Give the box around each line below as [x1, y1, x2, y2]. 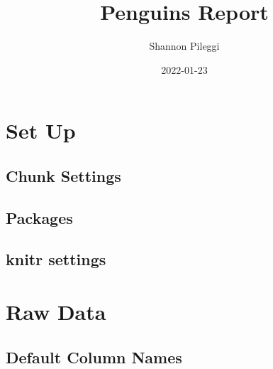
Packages [6, 206, 73, 228]
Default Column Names [6, 346, 182, 368]
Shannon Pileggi [149, 38, 220, 53]
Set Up [6, 116, 76, 145]
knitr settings [6, 248, 106, 270]
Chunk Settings [6, 164, 121, 186]
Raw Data [6, 297, 106, 326]
